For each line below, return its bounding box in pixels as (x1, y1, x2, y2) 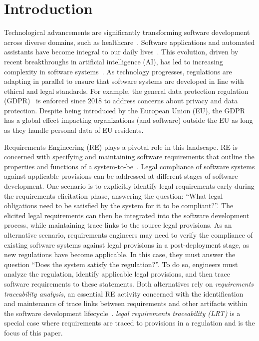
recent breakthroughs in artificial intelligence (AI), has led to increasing (4, 56, 223, 66)
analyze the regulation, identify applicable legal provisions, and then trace (4, 269, 230, 279)
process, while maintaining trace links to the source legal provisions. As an (4, 220, 232, 230)
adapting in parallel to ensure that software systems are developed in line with (4, 76, 244, 86)
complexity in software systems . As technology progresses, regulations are (4, 66, 232, 76)
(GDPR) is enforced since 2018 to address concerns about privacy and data (4, 95, 238, 106)
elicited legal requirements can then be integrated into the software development (4, 210, 250, 220)
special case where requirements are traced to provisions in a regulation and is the (4, 318, 255, 328)
